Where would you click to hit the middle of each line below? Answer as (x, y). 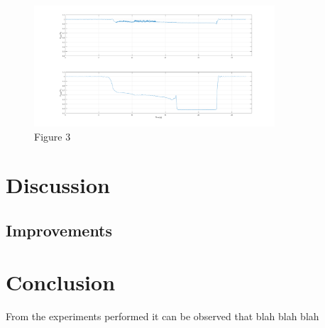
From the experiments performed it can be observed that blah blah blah (162, 316)
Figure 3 (53, 136)
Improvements (59, 230)
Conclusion (61, 282)
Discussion (58, 185)
